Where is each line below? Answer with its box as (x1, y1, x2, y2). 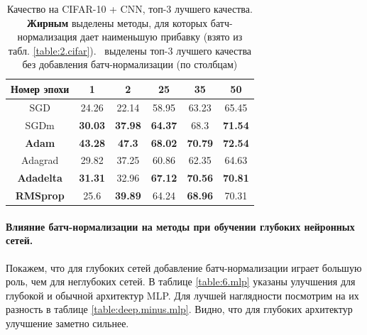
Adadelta (17, 170, 62, 185)
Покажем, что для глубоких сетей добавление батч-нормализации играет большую (6, 260, 362, 275)
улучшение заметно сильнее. (6, 315, 129, 330)
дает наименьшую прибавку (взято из (80, 29, 243, 44)
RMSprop (15, 188, 65, 203)
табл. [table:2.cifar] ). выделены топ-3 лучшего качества (8, 43, 252, 57)
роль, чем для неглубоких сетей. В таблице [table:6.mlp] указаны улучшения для (6, 274, 356, 289)
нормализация (17, 29, 77, 44)
